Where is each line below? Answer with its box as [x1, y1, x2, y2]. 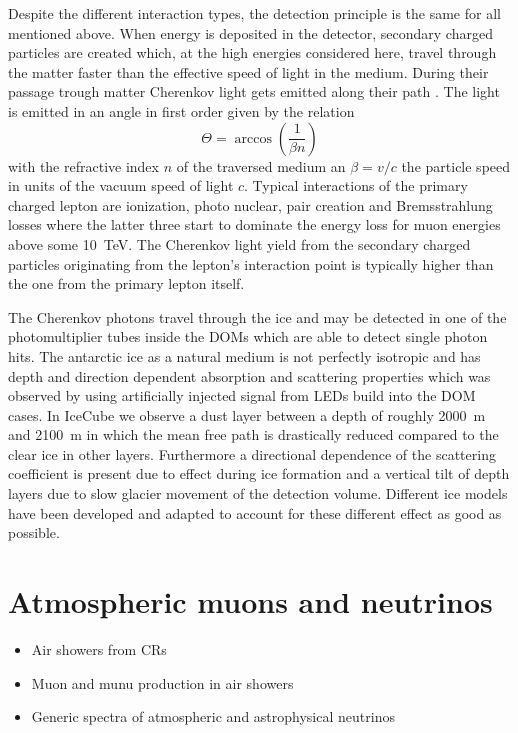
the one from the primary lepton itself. [8, 273, 245, 294]
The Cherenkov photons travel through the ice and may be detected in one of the [8, 306, 507, 327]
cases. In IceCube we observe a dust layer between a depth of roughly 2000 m [8, 404, 486, 425]
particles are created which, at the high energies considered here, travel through [8, 42, 497, 63]
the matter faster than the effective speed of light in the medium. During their [8, 61, 489, 82]
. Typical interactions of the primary [244, 175, 468, 196]
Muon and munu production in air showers [31, 672, 294, 693]
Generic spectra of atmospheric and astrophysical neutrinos [31, 706, 395, 727]
